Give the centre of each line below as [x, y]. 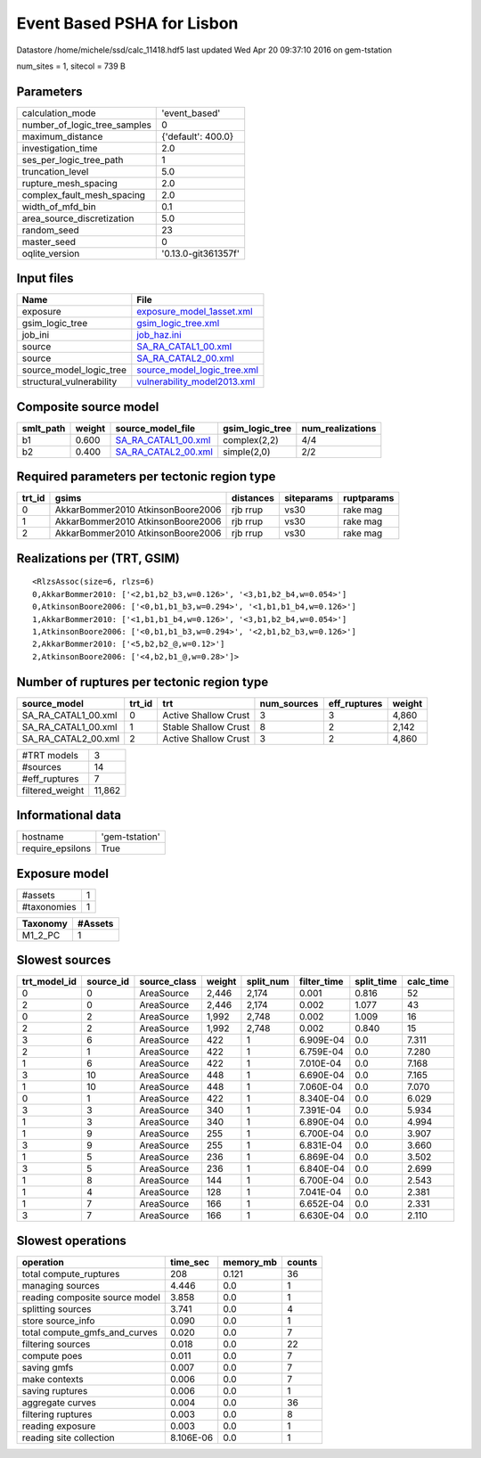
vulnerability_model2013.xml [196, 381]
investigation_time [60, 148]
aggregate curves [59, 1402]
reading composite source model [91, 1297]
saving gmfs [48, 1367]
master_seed [49, 242]
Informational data [69, 815]
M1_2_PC [41, 935]
